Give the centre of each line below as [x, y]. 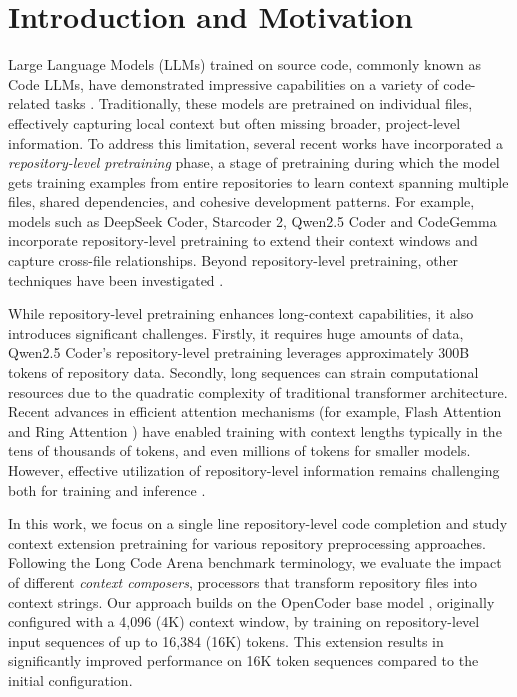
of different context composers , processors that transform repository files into [243, 581]
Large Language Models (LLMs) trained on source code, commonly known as [244, 64]
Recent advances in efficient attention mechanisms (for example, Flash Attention [255, 411]
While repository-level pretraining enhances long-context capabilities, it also [241, 313]
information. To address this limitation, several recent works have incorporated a [255, 142]
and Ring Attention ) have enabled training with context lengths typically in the [255, 430]
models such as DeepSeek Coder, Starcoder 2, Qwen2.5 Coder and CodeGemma [252, 220]
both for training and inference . [107, 489]
